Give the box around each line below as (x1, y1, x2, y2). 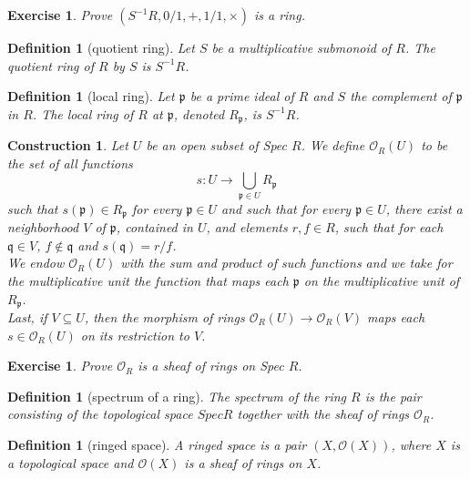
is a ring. (253, 5, 305, 24)
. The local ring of (32, 104, 134, 123)
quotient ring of (7, 56, 95, 75)
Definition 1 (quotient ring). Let (7, 38, 195, 56)
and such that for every (221, 199, 352, 218)
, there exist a (385, 199, 463, 218)
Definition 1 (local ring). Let (7, 87, 175, 106)
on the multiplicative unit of (303, 270, 460, 290)
